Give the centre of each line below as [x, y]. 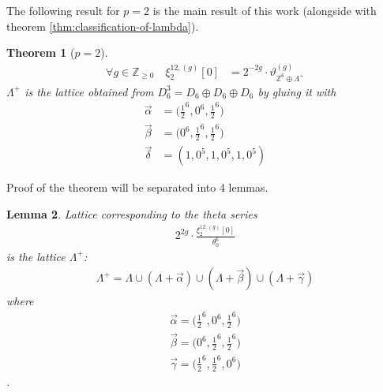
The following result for [63, 10]
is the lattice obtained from [89, 91]
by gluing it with [297, 91]
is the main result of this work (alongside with [265, 10]
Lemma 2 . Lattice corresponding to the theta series [132, 214]
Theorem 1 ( [41, 52]
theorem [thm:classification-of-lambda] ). [103, 26]
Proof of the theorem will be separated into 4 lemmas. [137, 187]
